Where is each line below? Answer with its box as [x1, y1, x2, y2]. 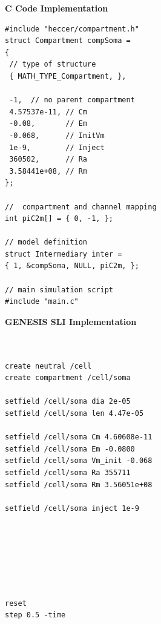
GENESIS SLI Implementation [5, 315, 137, 327]
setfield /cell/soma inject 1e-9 [5, 504, 139, 513]
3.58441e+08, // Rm [9, 166, 88, 176]
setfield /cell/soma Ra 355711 [5, 468, 131, 477]
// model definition [5, 238, 88, 247]
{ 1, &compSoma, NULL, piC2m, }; [5, 261, 139, 271]
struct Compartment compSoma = [5, 36, 131, 45]
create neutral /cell [5, 361, 92, 370]
